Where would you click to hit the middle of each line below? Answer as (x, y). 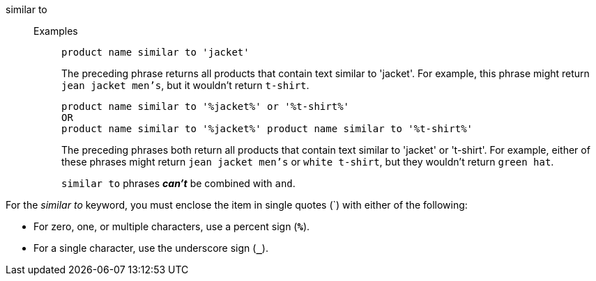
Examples (56, 31)
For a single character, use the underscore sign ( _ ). (151, 248)
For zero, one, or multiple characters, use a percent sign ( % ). (172, 226)
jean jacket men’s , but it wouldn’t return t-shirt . (185, 85)
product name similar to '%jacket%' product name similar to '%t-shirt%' (267, 129)
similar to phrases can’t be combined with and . (178, 183)
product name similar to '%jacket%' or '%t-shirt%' (206, 106)
